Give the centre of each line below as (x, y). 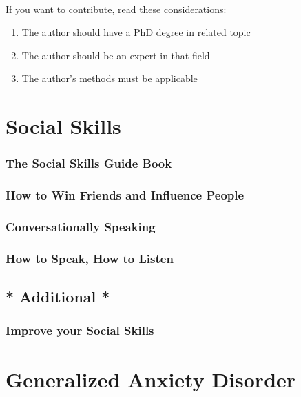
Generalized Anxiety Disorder (151, 379)
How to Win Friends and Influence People (125, 195)
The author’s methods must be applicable (110, 78)
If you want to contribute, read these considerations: (116, 9)
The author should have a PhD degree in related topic (136, 32)
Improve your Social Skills (80, 330)
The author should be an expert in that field (116, 55)
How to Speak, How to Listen (90, 258)
